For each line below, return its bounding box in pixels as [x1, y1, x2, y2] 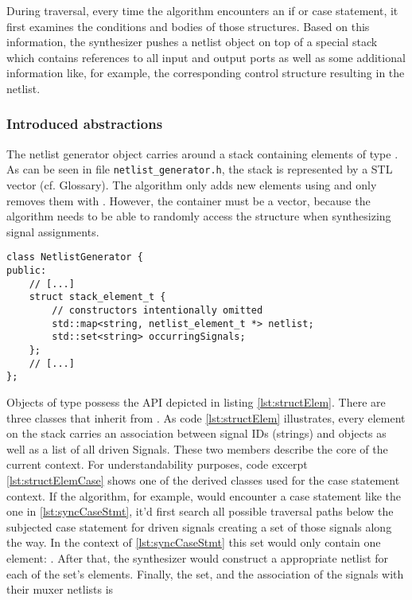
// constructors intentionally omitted [52, 305, 263, 317]
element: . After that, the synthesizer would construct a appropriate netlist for [6, 549, 389, 566]
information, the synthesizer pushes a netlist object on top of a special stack [6, 33, 378, 50]
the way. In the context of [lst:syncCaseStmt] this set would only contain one [6, 534, 381, 551]
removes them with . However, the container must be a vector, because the [6, 192, 371, 208]
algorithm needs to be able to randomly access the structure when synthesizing [6, 208, 391, 224]
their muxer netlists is [6, 581, 114, 598]
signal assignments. [6, 223, 99, 240]
